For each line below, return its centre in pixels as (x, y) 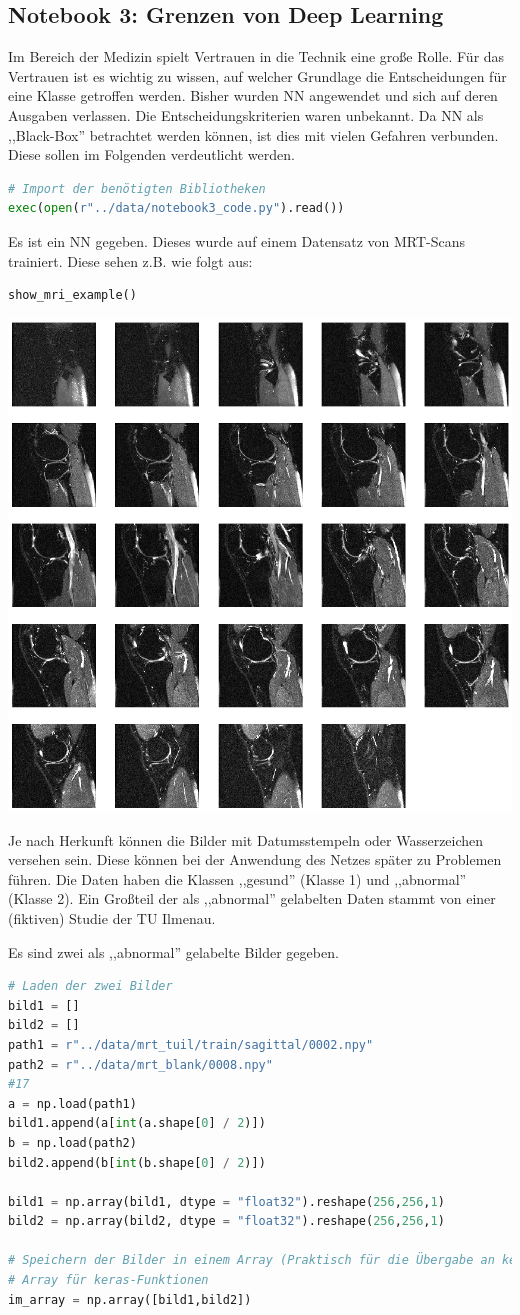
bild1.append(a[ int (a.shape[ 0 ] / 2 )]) (137, 1123)
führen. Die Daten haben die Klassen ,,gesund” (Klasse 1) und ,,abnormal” (237, 878)
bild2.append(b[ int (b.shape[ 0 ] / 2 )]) (137, 1162)
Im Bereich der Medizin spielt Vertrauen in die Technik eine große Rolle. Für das (256, 56)
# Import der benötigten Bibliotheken (137, 188)
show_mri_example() (72, 295)
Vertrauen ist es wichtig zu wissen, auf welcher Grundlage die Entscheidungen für (257, 75)
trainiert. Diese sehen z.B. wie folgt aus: (130, 260)
